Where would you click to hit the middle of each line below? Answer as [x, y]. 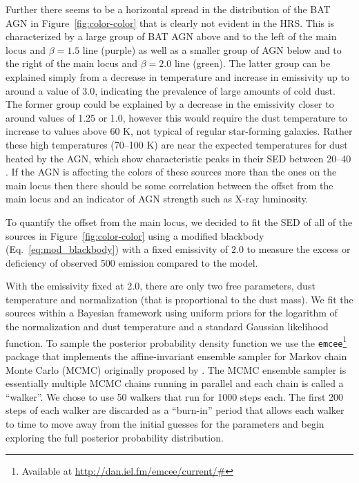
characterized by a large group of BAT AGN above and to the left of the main [171, 36]
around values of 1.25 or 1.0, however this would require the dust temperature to [176, 117]
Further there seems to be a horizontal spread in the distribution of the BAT [168, 9]
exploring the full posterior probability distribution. [115, 437]
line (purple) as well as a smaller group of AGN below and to [212, 49]
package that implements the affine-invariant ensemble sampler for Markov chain [176, 356]
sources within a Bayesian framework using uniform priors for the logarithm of [172, 313]
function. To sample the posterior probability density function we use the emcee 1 [176, 341]
